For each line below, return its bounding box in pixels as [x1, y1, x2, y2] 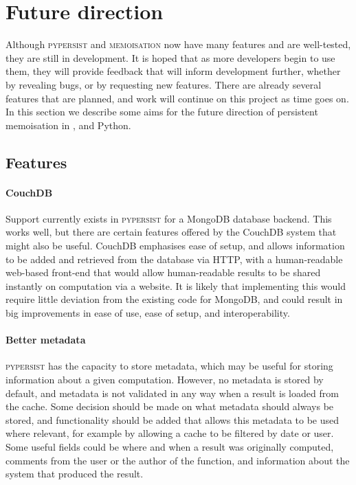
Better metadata [5, 332, 86, 347]
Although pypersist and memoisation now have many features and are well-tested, [5, 37, 351, 52]
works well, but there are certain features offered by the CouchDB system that [5, 225, 337, 239]
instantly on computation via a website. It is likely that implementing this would [5, 278, 346, 293]
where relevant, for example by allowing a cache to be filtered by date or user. [5, 426, 334, 440]
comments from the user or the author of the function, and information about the [5, 453, 350, 467]
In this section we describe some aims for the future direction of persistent [5, 104, 318, 119]
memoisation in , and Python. [5, 117, 131, 132]
